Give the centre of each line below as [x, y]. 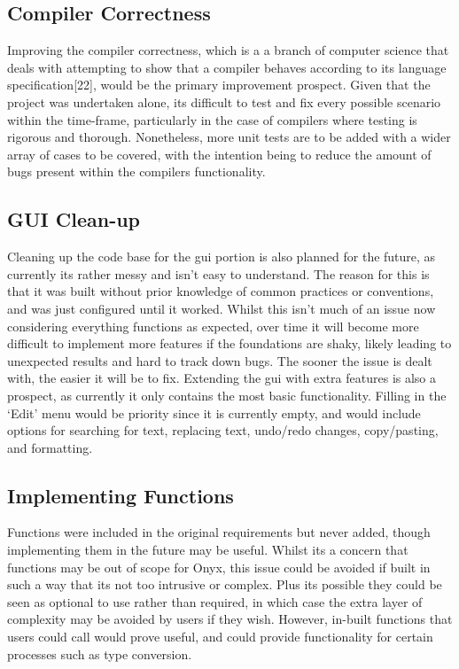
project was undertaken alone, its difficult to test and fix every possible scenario [224, 101]
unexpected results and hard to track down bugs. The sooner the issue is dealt [220, 360]
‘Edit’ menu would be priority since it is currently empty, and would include [214, 412]
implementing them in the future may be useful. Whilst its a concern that [208, 550]
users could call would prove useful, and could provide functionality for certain [220, 637]
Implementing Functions [121, 495]
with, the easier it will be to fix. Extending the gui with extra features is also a [222, 378]
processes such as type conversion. [100, 653]
